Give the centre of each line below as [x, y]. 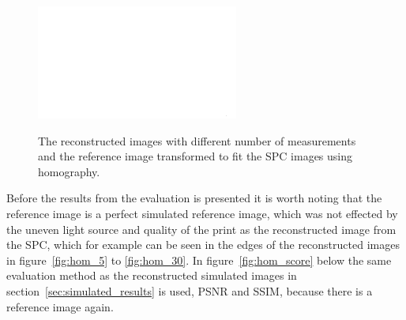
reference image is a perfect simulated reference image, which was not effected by [202, 213]
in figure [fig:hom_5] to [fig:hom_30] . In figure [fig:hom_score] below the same [199, 260]
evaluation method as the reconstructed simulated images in [152, 275]
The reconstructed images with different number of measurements [197, 140]
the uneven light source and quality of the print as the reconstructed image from [201, 229]
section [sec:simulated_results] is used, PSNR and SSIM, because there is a [190, 290]
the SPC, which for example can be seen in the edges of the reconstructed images [203, 245]
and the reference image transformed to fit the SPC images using [195, 156]
